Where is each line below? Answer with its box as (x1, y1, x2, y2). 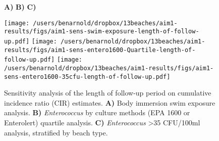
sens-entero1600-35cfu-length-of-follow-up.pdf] (4, 73, 171, 80)
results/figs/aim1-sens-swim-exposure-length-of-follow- (4, 28, 199, 35)
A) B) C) (4, 2, 36, 12)
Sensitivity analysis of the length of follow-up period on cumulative (4, 87, 211, 98)
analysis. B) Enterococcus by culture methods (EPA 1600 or (4, 107, 190, 118)
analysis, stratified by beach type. (4, 127, 108, 137)
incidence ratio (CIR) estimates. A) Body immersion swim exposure (4, 97, 215, 108)
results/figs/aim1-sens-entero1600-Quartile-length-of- (4, 46, 196, 54)
